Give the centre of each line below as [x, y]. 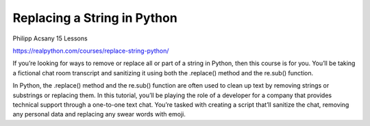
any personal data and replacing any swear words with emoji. [99, 114]
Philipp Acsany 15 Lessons [50, 38]
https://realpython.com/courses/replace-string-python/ [91, 51]
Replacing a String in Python [95, 18]
